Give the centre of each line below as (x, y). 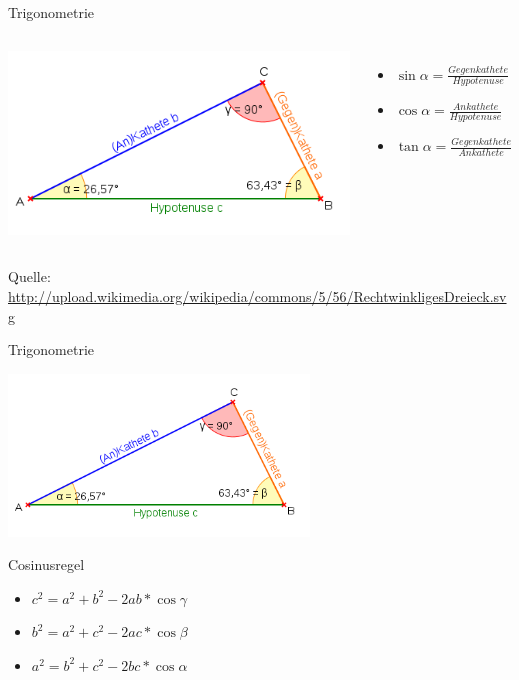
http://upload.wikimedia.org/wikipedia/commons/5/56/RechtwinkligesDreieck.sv (257, 295)
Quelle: (29, 276)
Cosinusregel (46, 564)
